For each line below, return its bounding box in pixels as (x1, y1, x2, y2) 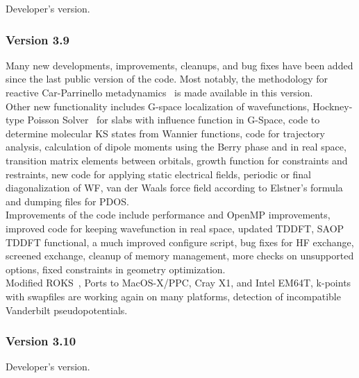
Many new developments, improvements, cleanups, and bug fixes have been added (6, 58, 353, 72)
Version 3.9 (6, 31, 69, 48)
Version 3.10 (6, 332, 76, 350)
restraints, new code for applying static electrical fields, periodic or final (6, 166, 312, 181)
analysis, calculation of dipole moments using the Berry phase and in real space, (6, 139, 347, 154)
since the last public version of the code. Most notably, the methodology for (6, 71, 328, 86)
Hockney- (312, 98, 353, 113)
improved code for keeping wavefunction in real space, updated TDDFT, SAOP (6, 221, 344, 235)
